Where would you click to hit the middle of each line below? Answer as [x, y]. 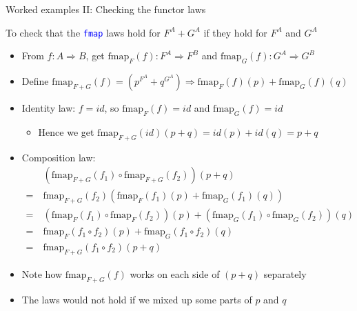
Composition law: [59, 157]
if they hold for [235, 32]
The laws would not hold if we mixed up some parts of [137, 299]
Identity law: [49, 108]
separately [285, 273]
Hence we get [66, 131]
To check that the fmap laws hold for [83, 32]
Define [35, 81]
